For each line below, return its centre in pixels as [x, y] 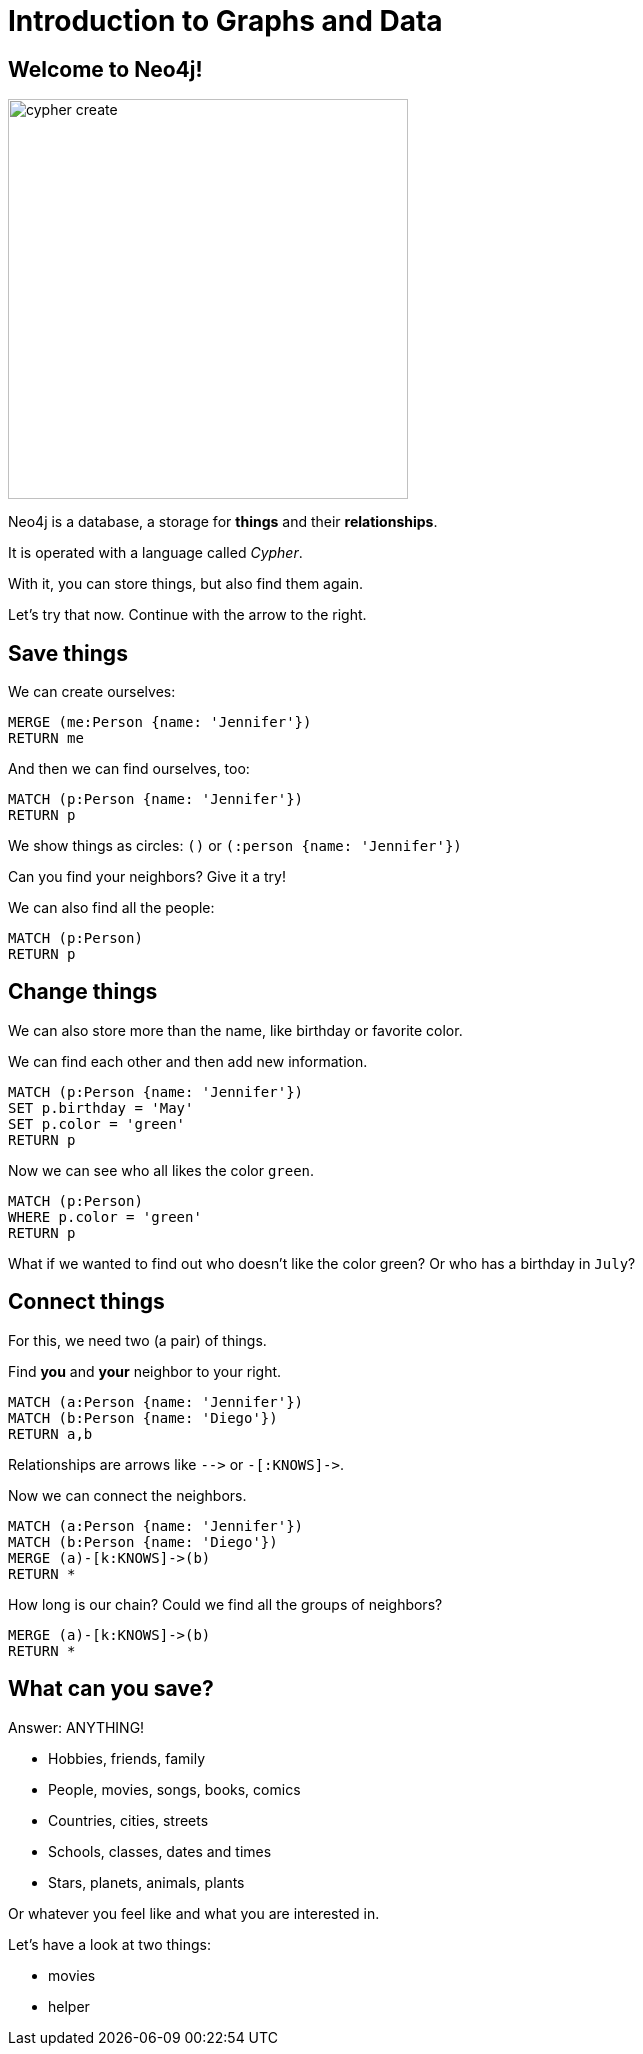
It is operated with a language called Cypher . [155, 553]
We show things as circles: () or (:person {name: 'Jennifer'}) [235, 846]
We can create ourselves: [92, 692]
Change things [83, 992]
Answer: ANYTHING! [76, 1727]
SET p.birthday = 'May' [101, 1107]
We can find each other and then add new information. [188, 1061]
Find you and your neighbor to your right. [145, 1371]
